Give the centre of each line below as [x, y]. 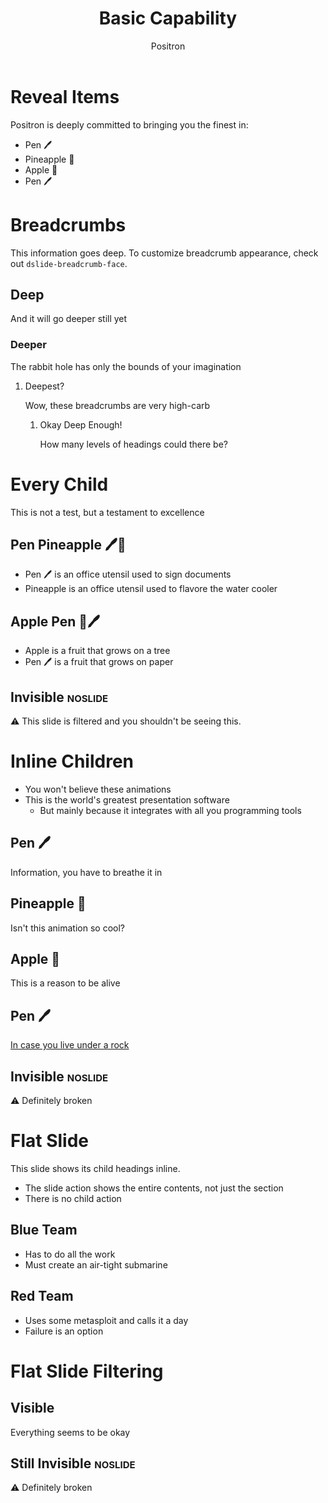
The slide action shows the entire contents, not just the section [154, 1188]
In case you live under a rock [70, 1045]
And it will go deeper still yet [69, 319]
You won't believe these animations [98, 789]
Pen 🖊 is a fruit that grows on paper [99, 662]
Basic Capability [168, 18]
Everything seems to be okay [70, 1432]
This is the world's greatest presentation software [127, 800]
